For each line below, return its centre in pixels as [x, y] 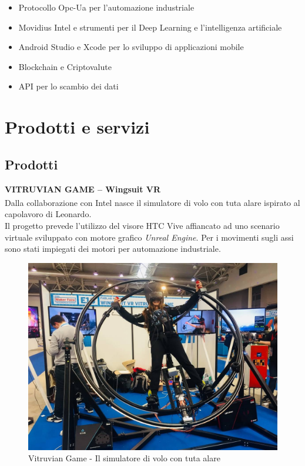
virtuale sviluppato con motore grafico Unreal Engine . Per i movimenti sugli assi [149, 237]
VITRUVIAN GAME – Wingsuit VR [83, 189]
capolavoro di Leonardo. [48, 214]
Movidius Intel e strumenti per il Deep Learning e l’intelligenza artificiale [150, 27]
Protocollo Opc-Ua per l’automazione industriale [106, 7]
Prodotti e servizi [77, 127]
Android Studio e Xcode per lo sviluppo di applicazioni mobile [131, 47]
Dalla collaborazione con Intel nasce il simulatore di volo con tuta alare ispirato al [152, 202]
